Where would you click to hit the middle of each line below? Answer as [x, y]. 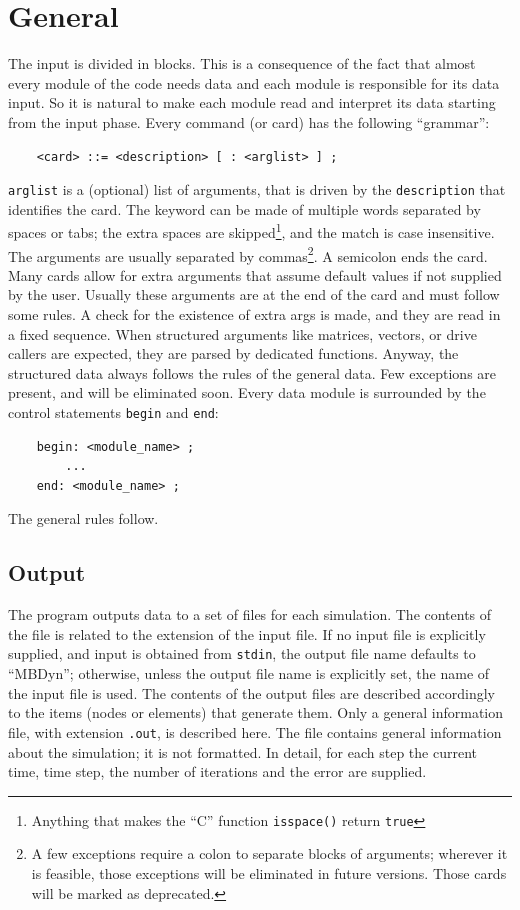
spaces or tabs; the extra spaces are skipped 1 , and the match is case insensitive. [251, 230]
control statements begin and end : [113, 412]
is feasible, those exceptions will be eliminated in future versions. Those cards [269, 872]
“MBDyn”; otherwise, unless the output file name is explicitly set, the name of [249, 673]
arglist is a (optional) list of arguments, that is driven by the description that [257, 189]
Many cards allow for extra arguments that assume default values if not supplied [255, 274]
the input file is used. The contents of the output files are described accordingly [252, 692]
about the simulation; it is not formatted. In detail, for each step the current [243, 751]
